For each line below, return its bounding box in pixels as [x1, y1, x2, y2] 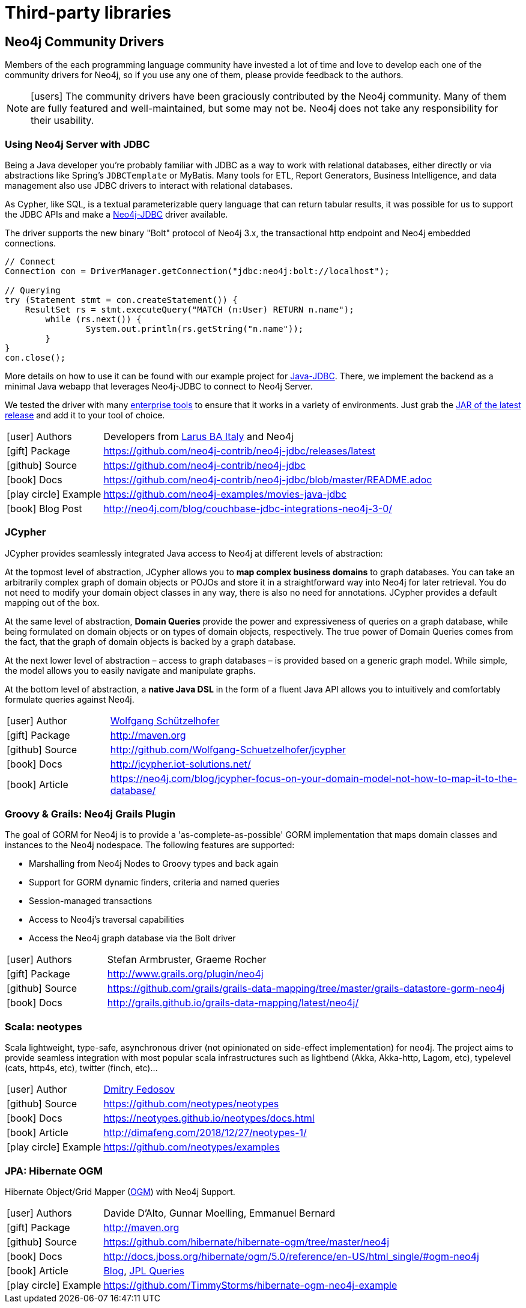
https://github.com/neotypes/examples [103, 1141, 280, 1154]
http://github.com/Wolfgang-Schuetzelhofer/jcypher [110, 743, 346, 756]
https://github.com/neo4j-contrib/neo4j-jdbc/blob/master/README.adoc [103, 473, 432, 486]
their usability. [31, 114, 94, 127]
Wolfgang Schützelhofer [110, 714, 220, 727]
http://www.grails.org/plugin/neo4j [107, 968, 264, 980]
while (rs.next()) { [45, 314, 142, 324]
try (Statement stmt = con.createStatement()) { [5, 295, 238, 305]
